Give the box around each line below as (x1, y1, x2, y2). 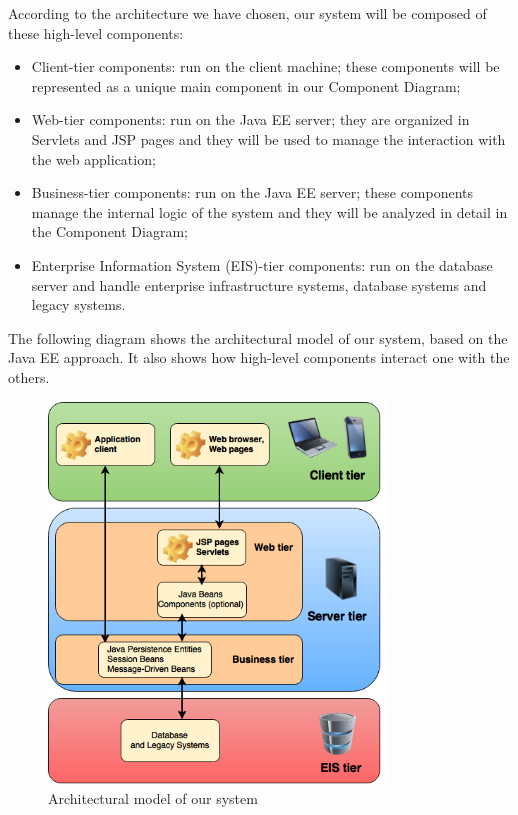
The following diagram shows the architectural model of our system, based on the (8, 327, 508, 348)
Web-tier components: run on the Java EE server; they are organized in (31, 109, 470, 130)
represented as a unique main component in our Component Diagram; (31, 75, 461, 96)
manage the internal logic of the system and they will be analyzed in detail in (31, 201, 508, 222)
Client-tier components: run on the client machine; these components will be (31, 56, 500, 77)
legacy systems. (31, 294, 126, 315)
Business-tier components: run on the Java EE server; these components (31, 182, 474, 203)
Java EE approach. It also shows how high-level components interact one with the (8, 347, 510, 368)
